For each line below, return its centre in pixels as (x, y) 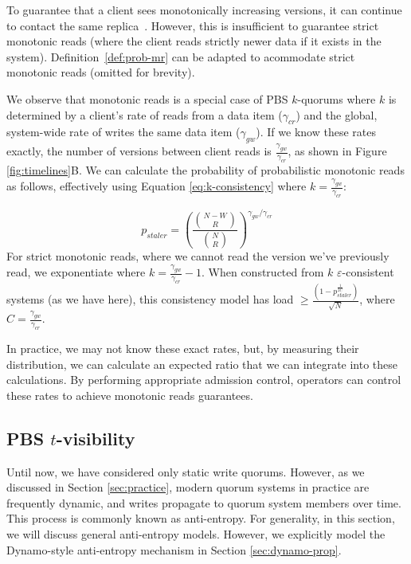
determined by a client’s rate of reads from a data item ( (145, 114)
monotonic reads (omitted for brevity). (101, 72)
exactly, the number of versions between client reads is (139, 151)
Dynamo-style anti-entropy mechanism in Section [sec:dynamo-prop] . (174, 549)
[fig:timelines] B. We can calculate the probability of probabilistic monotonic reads (205, 170)
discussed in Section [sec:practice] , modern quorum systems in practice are (188, 487)
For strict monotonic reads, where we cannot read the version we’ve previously (198, 256)
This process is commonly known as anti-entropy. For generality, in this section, (201, 518)
